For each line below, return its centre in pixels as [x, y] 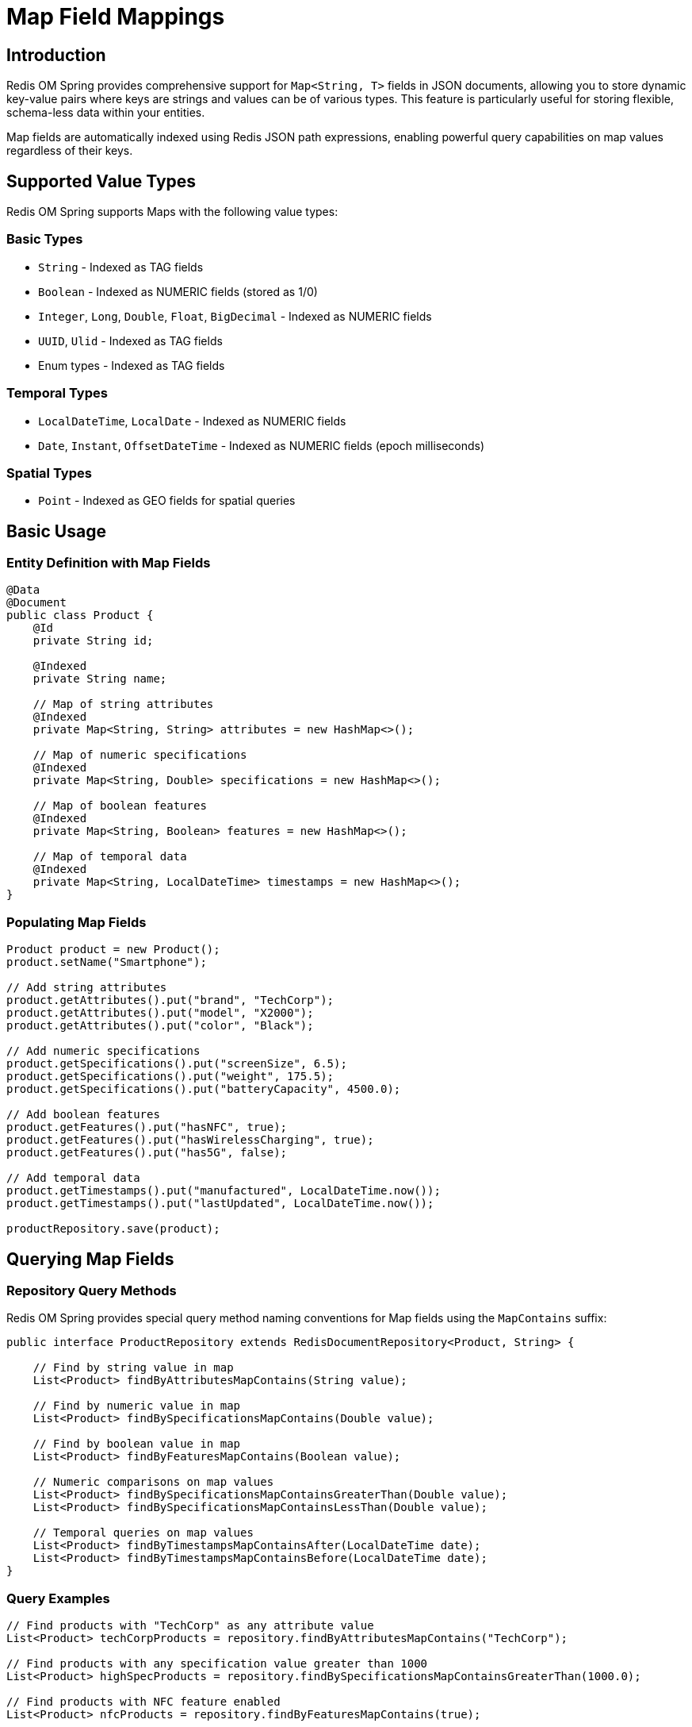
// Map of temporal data [110, 857]
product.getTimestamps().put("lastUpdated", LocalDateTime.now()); [220, 1204]
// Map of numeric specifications [140, 755]
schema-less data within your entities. [106, 113]
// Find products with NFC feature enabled [143, 1702]
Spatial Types [49, 473]
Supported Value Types [101, 181]
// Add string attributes [87, 988]
